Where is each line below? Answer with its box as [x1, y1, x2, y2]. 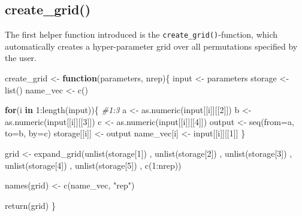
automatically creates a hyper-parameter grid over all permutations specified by [5, 39, 298, 52]
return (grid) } [5, 199, 56, 211]
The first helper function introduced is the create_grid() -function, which [5, 28, 278, 41]
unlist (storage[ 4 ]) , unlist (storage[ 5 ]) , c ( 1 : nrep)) [5, 159, 182, 171]
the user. [5, 51, 37, 64]
